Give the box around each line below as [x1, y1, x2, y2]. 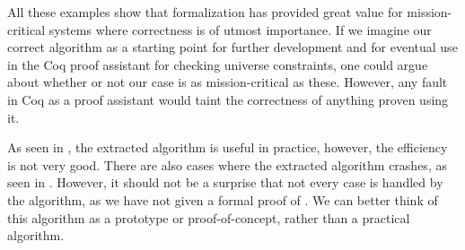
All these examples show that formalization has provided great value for [7, 3, 403, 21]
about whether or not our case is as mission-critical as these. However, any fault [7, 73, 448, 91]
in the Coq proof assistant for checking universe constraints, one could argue [7, 55, 428, 73]
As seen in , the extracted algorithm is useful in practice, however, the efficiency [7, 138, 448, 157]
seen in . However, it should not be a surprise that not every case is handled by [7, 173, 443, 192]
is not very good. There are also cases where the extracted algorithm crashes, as [7, 155, 447, 174]
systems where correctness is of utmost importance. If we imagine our [48, 20, 432, 39]
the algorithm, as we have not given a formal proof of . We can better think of [7, 190, 438, 209]
